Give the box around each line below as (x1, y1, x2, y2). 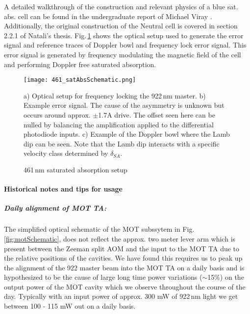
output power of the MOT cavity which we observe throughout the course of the (4, 281, 246, 291)
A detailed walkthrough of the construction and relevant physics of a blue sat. (4, 1, 238, 11)
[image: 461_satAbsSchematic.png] (24, 76, 136, 84)
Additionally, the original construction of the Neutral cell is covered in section (4, 21, 238, 31)
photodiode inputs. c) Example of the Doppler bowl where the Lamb (24, 129, 230, 139)
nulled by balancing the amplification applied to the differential (24, 119, 214, 129)
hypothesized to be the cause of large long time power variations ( (4, 272, 202, 282)
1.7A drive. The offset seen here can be (98, 110, 215, 120)
